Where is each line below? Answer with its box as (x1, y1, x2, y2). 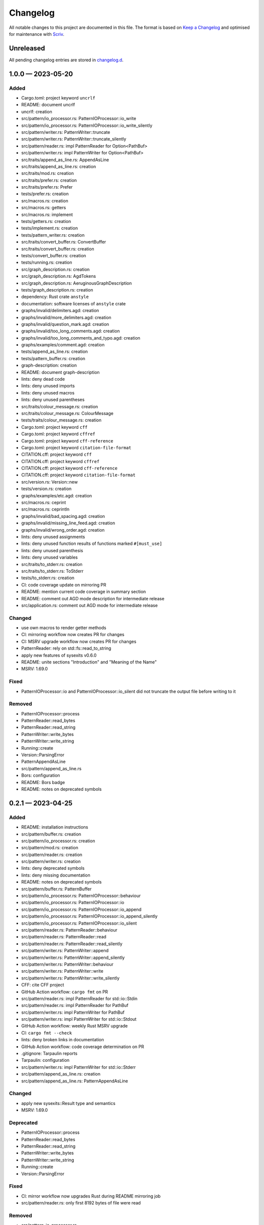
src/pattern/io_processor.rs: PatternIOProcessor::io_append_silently (21, 913, 158, 919)
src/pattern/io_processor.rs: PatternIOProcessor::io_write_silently (21, 122, 153, 128)
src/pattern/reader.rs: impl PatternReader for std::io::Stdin (21, 995, 138, 1002)
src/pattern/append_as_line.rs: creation (21, 1071, 101, 1077)
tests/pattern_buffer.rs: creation (21, 355, 86, 361)
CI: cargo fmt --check (21, 1029, 72, 1036)
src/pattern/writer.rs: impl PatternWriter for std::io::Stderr (21, 1064, 136, 1070)
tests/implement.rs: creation (21, 225, 78, 231)
